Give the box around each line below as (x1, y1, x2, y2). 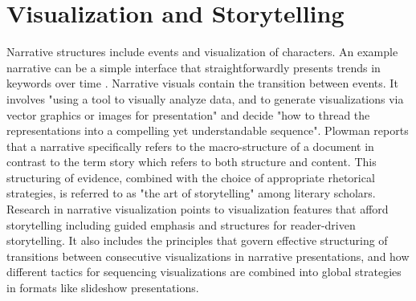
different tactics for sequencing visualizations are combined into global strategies (6, 263, 402, 280)
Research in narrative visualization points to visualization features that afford (6, 201, 389, 218)
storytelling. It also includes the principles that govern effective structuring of (6, 232, 388, 249)
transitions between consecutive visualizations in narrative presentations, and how (6, 247, 410, 264)
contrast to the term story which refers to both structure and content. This (6, 153, 377, 170)
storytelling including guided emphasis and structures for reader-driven (6, 216, 356, 233)
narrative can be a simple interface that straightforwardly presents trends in (6, 59, 381, 75)
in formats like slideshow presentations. (6, 279, 199, 296)
